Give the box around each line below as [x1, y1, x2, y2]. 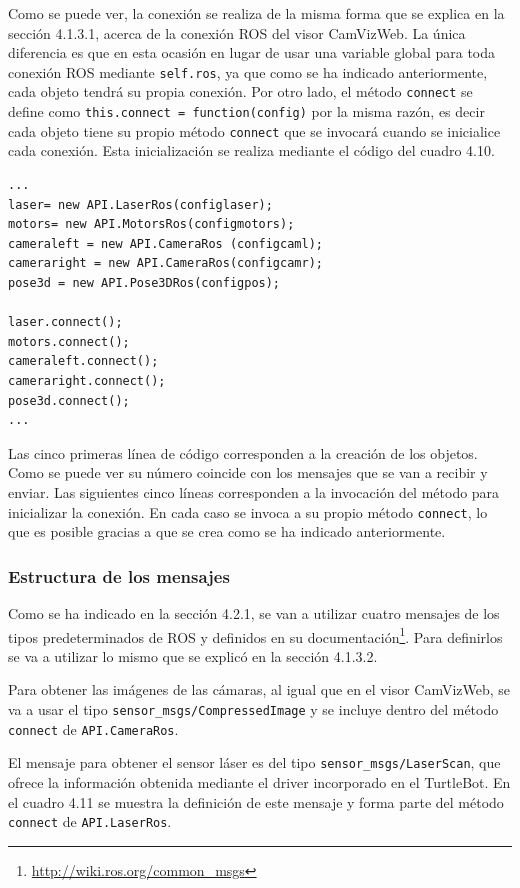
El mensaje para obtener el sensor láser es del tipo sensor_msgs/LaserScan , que [8, 752, 501, 773]
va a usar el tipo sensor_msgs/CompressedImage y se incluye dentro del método [8, 699, 499, 719]
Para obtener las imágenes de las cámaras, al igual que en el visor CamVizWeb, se [8, 679, 511, 700]
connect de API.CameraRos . [8, 718, 179, 739]
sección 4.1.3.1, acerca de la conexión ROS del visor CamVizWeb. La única [8, 22, 466, 43]
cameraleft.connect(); [8, 354, 159, 369]
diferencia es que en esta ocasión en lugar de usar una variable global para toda [8, 42, 496, 63]
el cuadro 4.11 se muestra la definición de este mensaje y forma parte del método [8, 791, 504, 812]
